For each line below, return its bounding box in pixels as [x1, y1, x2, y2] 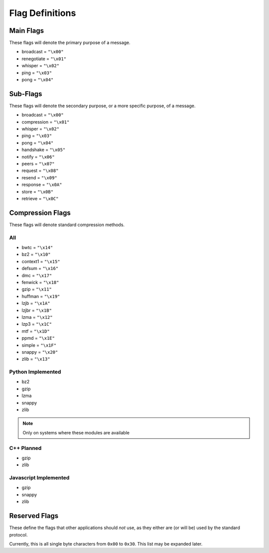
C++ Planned [9, 444, 42, 451]
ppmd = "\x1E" [21, 335, 55, 341]
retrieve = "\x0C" [21, 196, 59, 201]
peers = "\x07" [21, 161, 55, 167]
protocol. [9, 532, 28, 538]
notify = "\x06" [21, 153, 55, 159]
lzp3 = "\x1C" [21, 321, 52, 327]
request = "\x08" [21, 167, 59, 174]
